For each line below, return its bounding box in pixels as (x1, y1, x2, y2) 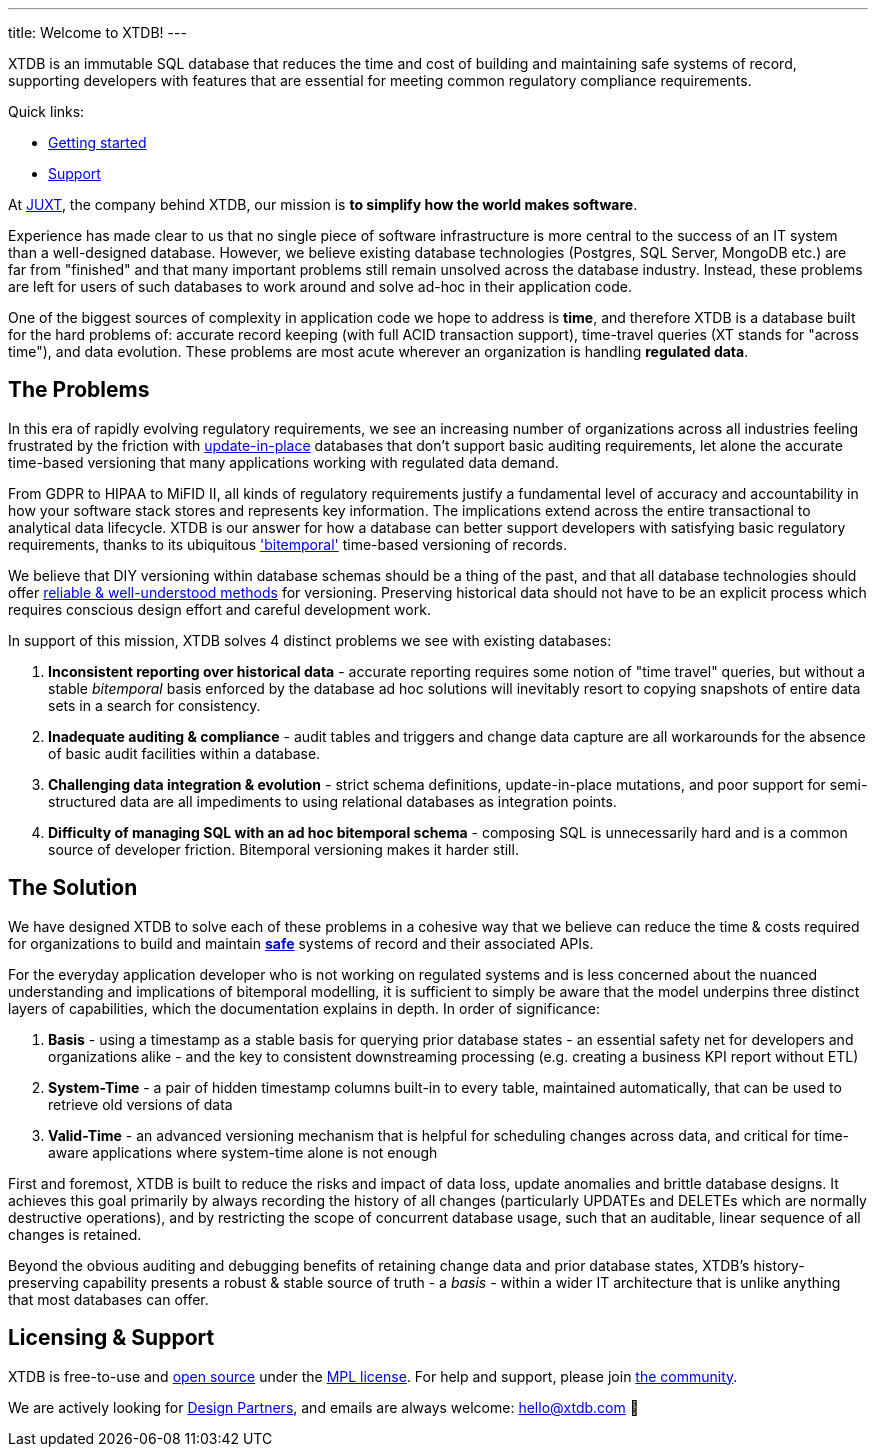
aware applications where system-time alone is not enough (48, 1143, 438, 1161)
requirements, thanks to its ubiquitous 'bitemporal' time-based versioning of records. (8, 535, 567, 553)
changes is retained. (8, 1225, 142, 1243)
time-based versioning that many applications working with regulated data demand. (8, 453, 559, 471)
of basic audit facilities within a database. (48, 744, 321, 762)
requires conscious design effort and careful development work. (8, 600, 431, 618)
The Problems (8, 377, 150, 403)
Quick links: (8, 103, 85, 120)
